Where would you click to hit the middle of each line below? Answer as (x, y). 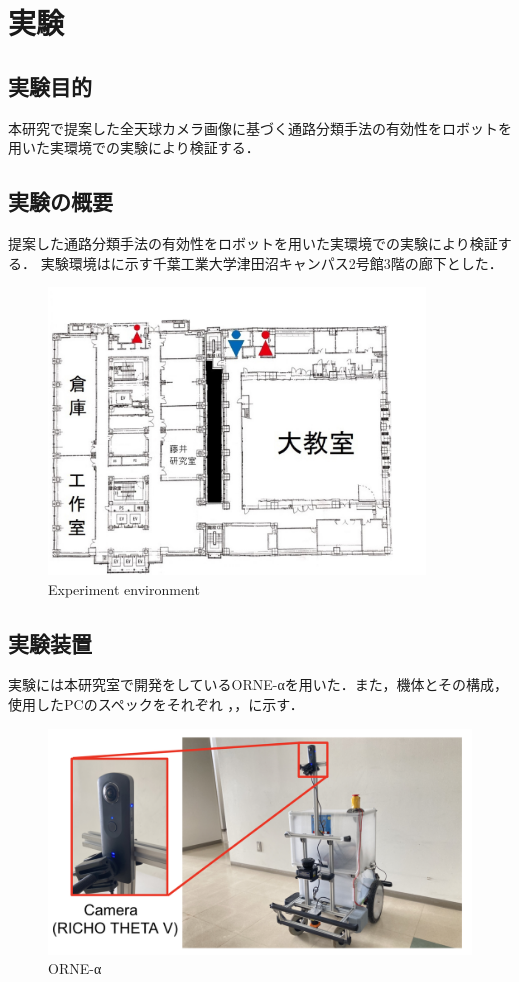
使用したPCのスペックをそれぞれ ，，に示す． (156, 704)
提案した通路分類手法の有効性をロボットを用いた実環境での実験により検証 (253, 242)
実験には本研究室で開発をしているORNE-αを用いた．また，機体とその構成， (258, 684)
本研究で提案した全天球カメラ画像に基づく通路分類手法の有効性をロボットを (260, 127)
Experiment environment (124, 588)
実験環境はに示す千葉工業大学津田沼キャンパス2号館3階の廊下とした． (271, 262)
